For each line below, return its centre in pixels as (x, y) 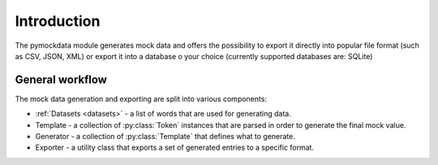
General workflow (61, 80)
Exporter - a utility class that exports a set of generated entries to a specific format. (175, 148)
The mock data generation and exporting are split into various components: (141, 99)
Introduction (58, 21)
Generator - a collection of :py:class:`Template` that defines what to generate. (165, 137)
